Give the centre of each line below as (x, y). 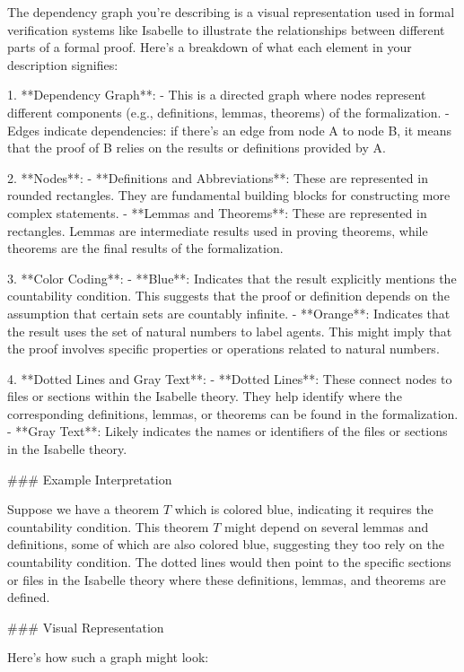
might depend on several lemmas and (327, 526)
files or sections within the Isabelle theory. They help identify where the (205, 396)
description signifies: (63, 64)
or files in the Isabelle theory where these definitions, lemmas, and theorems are (227, 579)
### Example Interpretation (90, 479)
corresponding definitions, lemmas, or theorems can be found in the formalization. (233, 413)
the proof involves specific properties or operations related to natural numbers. (223, 349)
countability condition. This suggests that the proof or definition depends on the (228, 296)
